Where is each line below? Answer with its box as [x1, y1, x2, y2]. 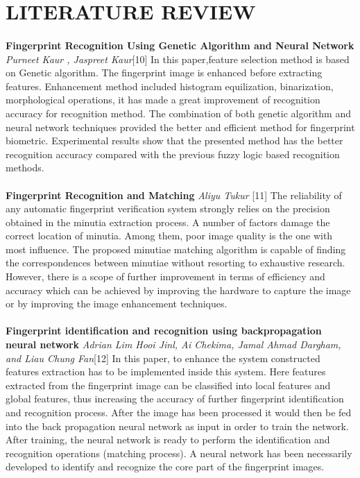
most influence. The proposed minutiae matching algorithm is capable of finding [6, 241, 346, 256]
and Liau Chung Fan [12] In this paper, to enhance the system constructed [6, 350, 320, 365]
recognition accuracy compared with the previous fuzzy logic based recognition [6, 146, 340, 161]
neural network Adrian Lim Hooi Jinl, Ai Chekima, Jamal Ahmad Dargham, [6, 337, 341, 352]
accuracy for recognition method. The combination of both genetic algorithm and [6, 105, 351, 120]
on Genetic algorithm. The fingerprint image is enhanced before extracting [6, 65, 323, 80]
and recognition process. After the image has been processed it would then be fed [6, 405, 352, 419]
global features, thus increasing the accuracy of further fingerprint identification [6, 391, 344, 406]
